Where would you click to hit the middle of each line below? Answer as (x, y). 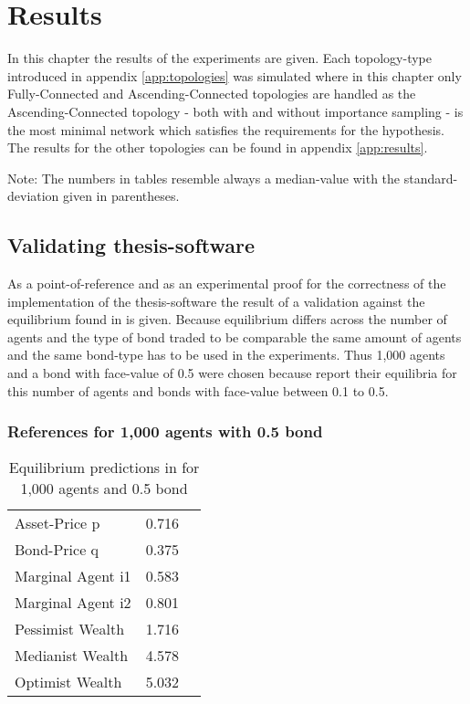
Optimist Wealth (68, 682)
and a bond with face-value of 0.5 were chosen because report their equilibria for (232, 373)
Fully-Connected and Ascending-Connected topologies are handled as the (212, 94)
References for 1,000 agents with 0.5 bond (165, 431)
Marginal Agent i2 (73, 603)
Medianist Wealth (72, 656)
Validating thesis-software (131, 245)
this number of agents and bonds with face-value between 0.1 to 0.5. (198, 390)
